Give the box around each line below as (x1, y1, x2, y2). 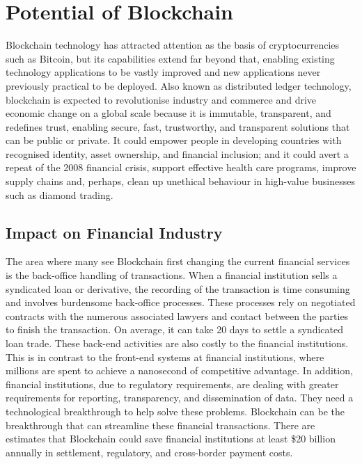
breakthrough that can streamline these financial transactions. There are (6, 417, 315, 432)
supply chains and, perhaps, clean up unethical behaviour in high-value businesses (6, 174, 355, 189)
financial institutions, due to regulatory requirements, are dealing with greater (6, 376, 339, 391)
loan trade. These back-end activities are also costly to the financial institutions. (6, 336, 349, 351)
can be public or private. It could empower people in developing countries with (6, 133, 342, 147)
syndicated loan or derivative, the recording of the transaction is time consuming (6, 281, 350, 296)
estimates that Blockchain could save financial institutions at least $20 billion (6, 431, 336, 446)
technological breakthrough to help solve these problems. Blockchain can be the (6, 403, 345, 418)
